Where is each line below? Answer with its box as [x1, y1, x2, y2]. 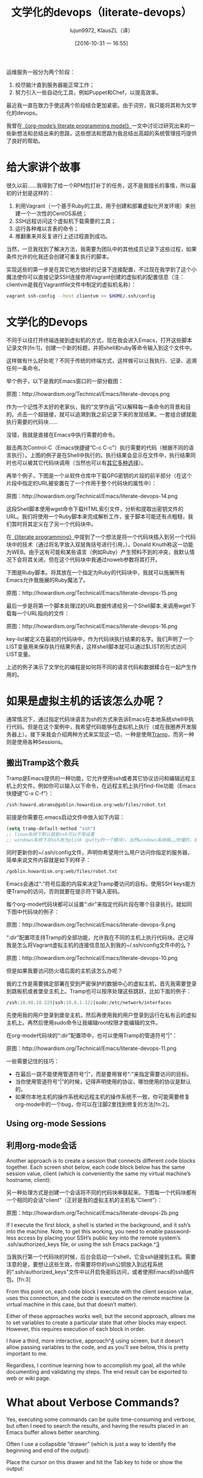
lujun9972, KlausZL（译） [69, 27, 134, 34]
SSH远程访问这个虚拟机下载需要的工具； [14, 217, 117, 225]
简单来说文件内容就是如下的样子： [6, 856, 91, 863]
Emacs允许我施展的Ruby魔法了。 [6, 576, 89, 583]
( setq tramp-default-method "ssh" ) [6, 826, 96, 832]
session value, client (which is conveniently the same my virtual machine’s [6, 1169, 191, 1177]
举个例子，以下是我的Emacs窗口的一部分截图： [6, 377, 124, 384]
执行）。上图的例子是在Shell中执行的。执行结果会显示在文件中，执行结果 [11, 452, 191, 459]
